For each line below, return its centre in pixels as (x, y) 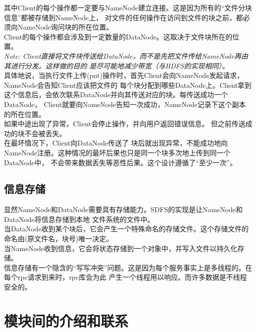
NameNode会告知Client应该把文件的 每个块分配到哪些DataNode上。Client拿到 (128, 85)
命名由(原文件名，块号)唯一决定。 (58, 239)
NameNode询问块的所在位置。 (65, 27)
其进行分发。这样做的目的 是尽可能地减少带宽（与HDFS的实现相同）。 (116, 65)
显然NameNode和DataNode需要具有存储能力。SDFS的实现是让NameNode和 (123, 209)
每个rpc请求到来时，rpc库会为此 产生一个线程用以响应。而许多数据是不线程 (126, 277)
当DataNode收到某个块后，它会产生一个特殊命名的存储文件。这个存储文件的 (127, 229)
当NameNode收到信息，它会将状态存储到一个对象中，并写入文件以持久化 (121, 248)
